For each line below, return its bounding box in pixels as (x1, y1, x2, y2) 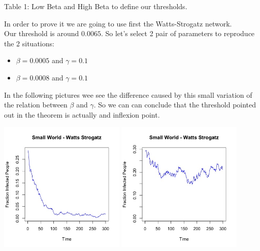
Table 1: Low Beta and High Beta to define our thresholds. (4, 1, 187, 11)
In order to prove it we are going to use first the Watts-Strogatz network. (4, 18, 232, 29)
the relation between (4, 99, 68, 110)
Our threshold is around (4, 28, 79, 39)
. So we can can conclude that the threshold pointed (93, 99, 256, 110)
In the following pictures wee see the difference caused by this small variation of (4, 89, 252, 100)
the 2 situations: (4, 38, 54, 48)
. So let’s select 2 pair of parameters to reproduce (101, 28, 255, 39)
